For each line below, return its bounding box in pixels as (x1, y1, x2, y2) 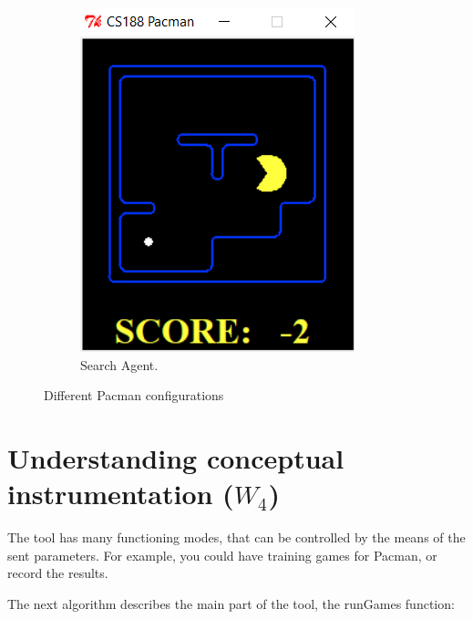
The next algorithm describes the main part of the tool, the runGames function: (7, 593, 455, 613)
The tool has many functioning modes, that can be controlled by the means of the (7, 528, 466, 547)
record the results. (7, 563, 108, 583)
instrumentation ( (7, 475, 234, 512)
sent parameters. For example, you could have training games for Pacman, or (7, 545, 437, 564)
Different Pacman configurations (44, 386, 224, 405)
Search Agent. (80, 355, 159, 374)
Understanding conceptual (7, 438, 344, 476)
